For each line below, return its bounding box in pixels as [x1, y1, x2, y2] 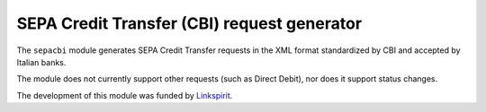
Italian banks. [16, 56, 67, 67]
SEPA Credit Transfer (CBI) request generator [16, 13, 363, 33]
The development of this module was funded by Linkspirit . [16, 90, 233, 100]
